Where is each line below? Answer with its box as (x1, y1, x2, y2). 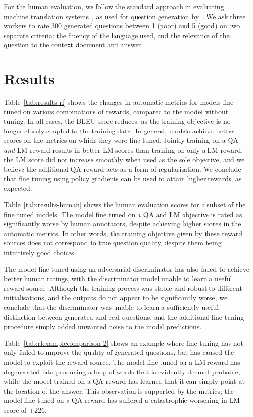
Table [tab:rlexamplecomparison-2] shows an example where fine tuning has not (4, 337, 243, 348)
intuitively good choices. (4, 247, 76, 257)
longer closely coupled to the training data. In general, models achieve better (4, 125, 234, 135)
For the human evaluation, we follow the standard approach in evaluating (4, 1, 224, 11)
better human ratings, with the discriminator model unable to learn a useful (4, 273, 232, 284)
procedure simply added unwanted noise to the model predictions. (4, 321, 202, 331)
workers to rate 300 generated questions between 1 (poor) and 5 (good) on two (4, 21, 240, 31)
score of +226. (4, 404, 46, 415)
